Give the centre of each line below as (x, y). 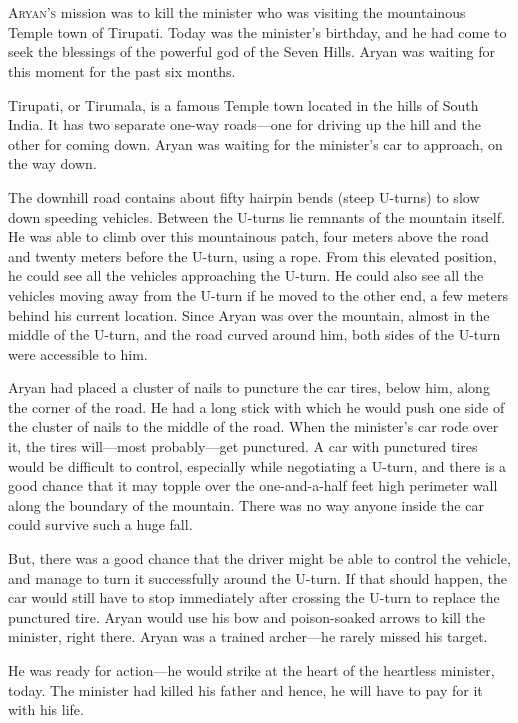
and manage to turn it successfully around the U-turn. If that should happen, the (258, 577)
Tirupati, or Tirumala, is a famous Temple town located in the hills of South (243, 104)
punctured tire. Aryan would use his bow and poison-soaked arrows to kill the (246, 616)
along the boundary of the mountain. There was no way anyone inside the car (246, 504)
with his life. (46, 709)
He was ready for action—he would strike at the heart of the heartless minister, (251, 670)
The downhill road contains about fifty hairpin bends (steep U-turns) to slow (244, 196)
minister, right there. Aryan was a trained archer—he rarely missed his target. (248, 636)
